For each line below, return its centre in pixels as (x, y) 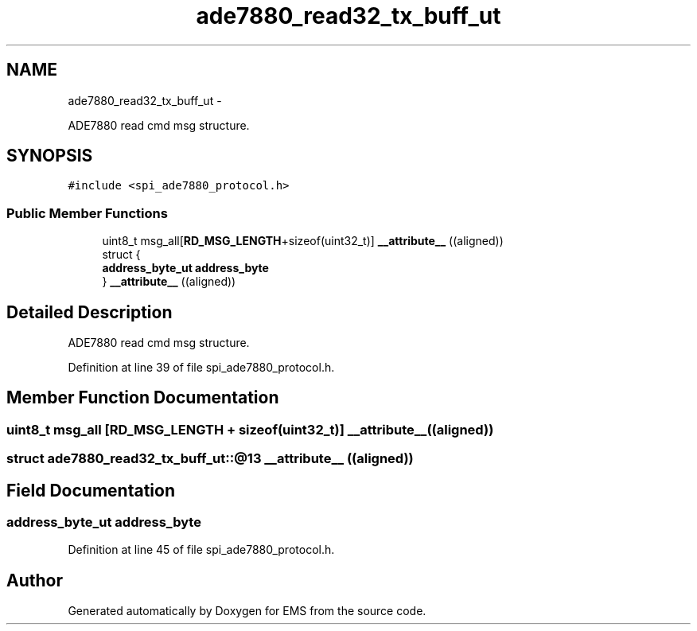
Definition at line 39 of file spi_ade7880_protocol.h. (201, 368)
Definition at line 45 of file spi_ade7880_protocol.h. (201, 550)
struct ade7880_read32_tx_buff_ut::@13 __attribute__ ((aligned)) (210, 459)
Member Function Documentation (143, 398)
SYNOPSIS (50, 156)
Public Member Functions (87, 213)
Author (35, 580)
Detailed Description (90, 312)
